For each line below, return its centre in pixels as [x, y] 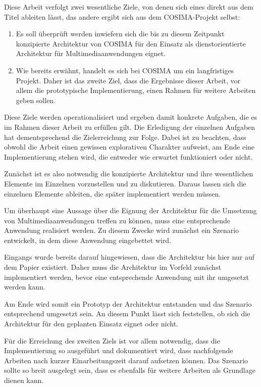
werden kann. [25, 287]
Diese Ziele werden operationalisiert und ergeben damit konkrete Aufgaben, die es [131, 117]
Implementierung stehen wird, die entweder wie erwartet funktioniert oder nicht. [128, 156]
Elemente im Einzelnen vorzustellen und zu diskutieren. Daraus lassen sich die [125, 183]
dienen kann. [24, 380]
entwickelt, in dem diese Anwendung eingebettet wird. [88, 240]
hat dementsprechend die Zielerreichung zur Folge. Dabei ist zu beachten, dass [125, 137]
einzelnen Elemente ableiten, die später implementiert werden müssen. [113, 193]
